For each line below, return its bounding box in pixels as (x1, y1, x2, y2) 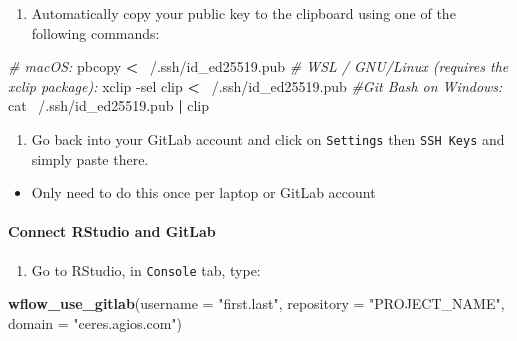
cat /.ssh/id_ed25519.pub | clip (8, 95, 210, 116)
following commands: (31, 22, 160, 43)
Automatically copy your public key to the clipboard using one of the (31, 3, 456, 23)
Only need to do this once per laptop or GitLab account (31, 182, 376, 203)
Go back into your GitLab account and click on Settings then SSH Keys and (31, 128, 505, 149)
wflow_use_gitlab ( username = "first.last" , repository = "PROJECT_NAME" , (8, 293, 505, 314)
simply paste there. (31, 148, 149, 169)
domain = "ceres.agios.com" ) (8, 312, 183, 333)
